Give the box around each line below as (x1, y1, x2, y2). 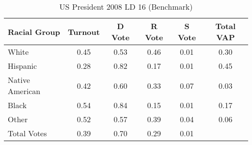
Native (8, 74, 30, 85)
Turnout (68, 26, 100, 37)
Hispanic (8, 60, 37, 71)
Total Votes (8, 128, 47, 139)
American (8, 85, 41, 97)
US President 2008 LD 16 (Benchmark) (59, 1, 193, 12)
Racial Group (8, 26, 60, 37)
